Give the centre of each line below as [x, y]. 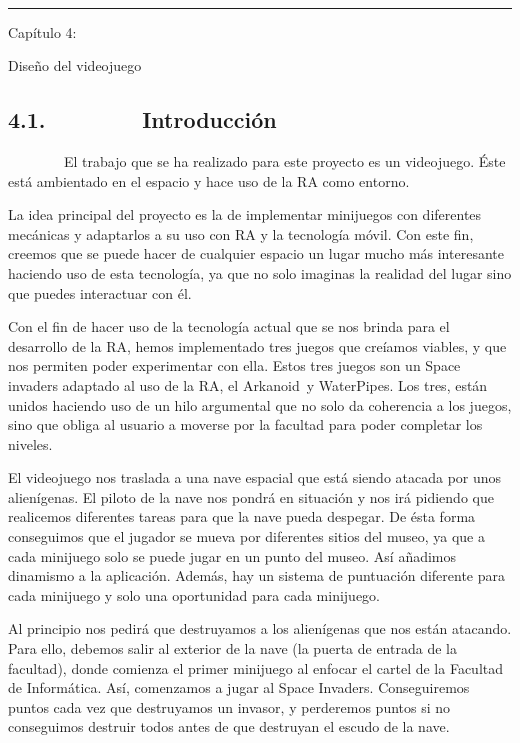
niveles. [30, 443]
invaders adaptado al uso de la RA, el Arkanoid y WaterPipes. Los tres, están [248, 384]
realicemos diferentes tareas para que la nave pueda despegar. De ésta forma [242, 516]
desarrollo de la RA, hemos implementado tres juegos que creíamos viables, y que [257, 345]
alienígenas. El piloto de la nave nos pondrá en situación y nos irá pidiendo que [251, 496]
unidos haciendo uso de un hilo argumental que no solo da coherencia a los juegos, [260, 404]
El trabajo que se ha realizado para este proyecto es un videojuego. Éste [284, 160]
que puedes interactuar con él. [100, 292]
